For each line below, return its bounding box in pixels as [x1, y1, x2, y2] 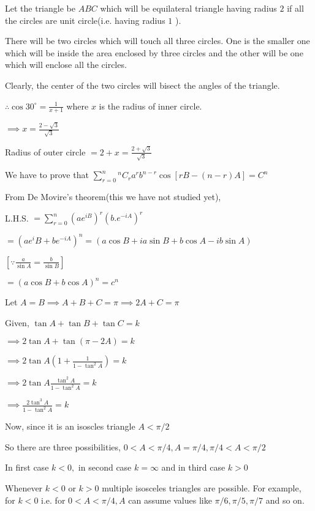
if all [287, 2, 304, 14]
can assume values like [128, 493, 212, 506]
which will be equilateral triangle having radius [100, 2, 277, 14]
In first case [5, 461, 49, 474]
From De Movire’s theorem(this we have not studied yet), [5, 190, 221, 203]
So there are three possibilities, [5, 440, 121, 453]
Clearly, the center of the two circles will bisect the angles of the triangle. [5, 78, 280, 91]
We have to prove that [5, 168, 89, 181]
